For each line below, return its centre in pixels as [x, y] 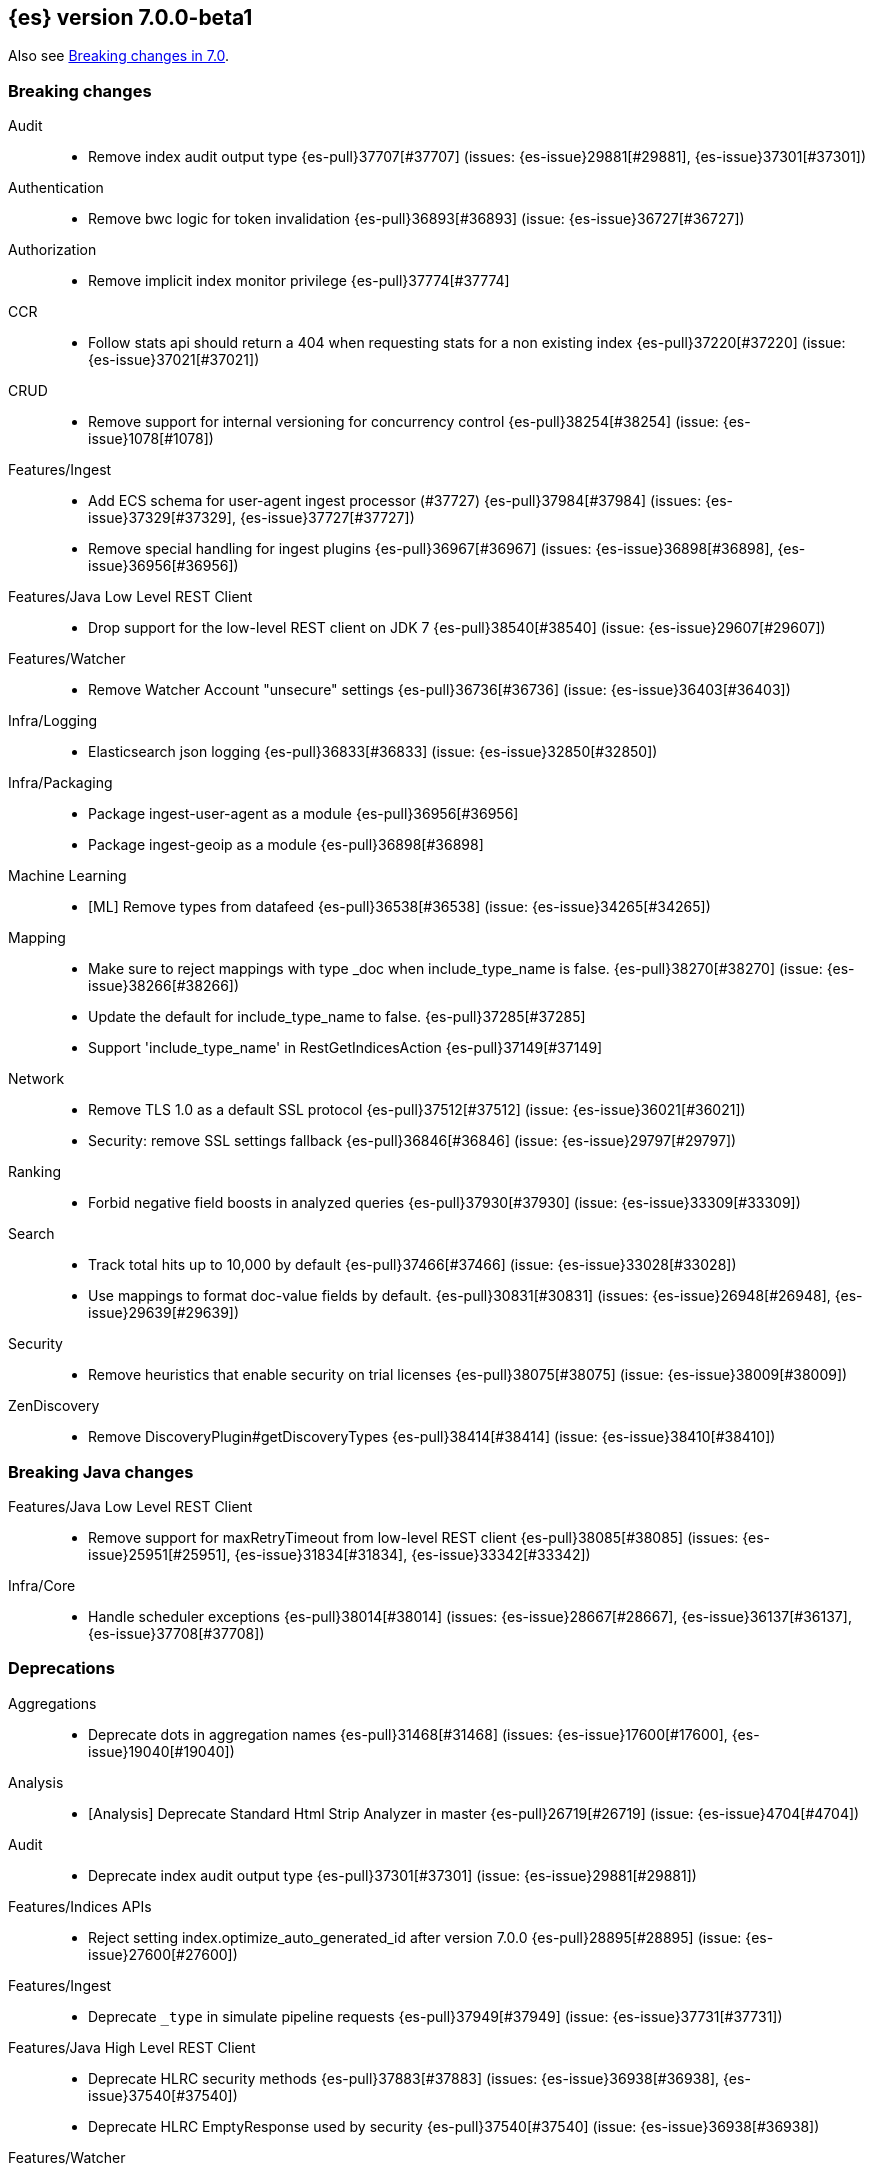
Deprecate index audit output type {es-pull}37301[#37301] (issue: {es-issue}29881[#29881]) [392, 1875]
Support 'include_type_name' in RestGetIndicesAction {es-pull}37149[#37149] [345, 1048]
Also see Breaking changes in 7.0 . [119, 56]
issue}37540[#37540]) [163, 2095]
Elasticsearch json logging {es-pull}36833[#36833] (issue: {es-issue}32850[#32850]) [373, 752]
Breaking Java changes [101, 1471]
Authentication [56, 188]
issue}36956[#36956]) [163, 566]
